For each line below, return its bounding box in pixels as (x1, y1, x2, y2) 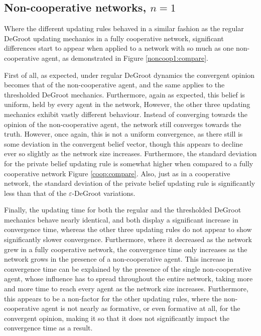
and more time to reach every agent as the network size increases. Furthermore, (4, 283, 248, 294)
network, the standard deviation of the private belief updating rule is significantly (4, 178, 255, 188)
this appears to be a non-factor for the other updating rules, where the (4, 293, 222, 303)
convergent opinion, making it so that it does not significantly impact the (4, 312, 230, 323)
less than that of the (4, 187, 67, 198)
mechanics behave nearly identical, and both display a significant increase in (4, 214, 238, 225)
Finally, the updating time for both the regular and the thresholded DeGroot (4, 204, 241, 215)
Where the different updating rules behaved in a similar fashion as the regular (4, 23, 244, 34)
